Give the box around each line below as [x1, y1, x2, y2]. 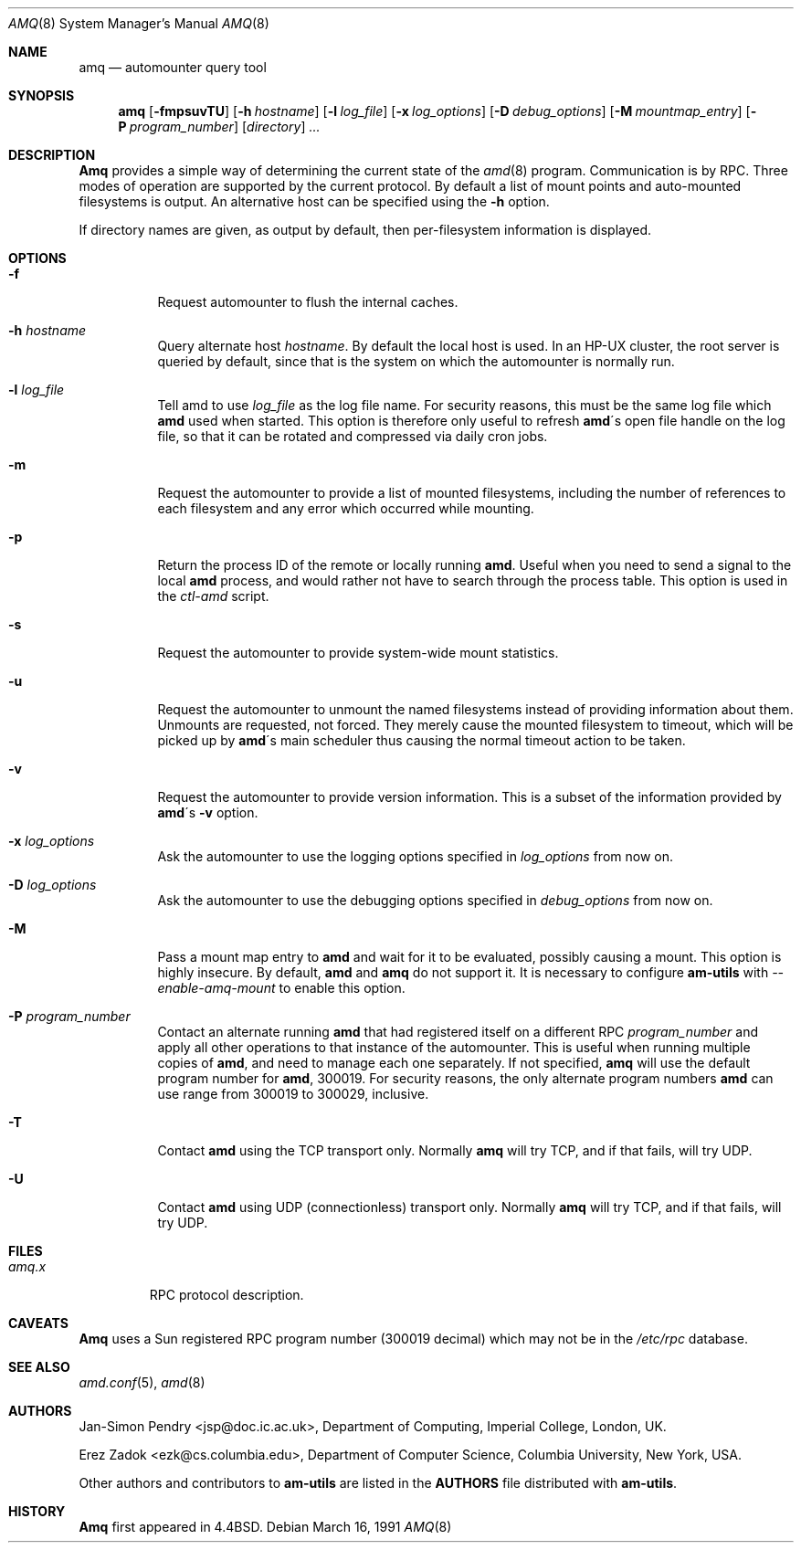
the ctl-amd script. [157, 588, 269, 604]
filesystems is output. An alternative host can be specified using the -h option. [79, 194, 550, 209]
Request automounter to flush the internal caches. [157, 294, 458, 310]
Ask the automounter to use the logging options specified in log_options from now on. [157, 849, 674, 864]
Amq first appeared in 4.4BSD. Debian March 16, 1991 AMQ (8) [79, 1519, 452, 1534]
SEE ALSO [8, 1359, 70, 1375]
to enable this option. [279, 980, 406, 996]
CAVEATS [8, 1315, 69, 1331]
